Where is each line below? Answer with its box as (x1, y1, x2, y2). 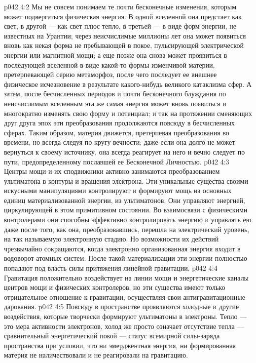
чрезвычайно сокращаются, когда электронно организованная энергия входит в (4, 243, 241, 253)
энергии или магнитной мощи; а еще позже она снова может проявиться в (4, 49, 227, 60)
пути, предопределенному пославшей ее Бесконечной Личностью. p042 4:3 (4, 156, 229, 166)
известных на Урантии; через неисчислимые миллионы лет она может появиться (4, 30, 246, 40)
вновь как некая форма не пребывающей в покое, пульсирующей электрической (4, 40, 244, 50)
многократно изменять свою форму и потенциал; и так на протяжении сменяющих (4, 108, 253, 118)
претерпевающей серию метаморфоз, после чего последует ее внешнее (4, 69, 217, 80)
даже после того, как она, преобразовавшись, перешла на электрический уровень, (4, 224, 250, 234)
